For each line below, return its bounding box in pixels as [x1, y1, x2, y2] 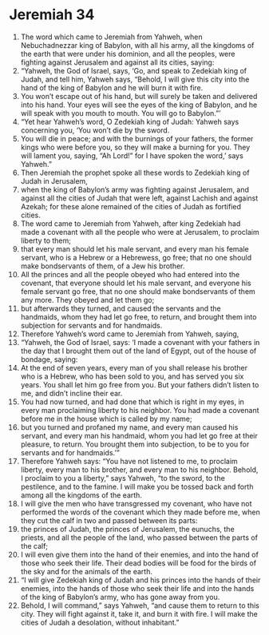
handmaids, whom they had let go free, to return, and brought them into [20, 312, 257, 321]
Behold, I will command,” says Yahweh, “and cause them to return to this [20, 601, 260, 610]
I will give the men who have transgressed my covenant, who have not [20, 498, 252, 508]
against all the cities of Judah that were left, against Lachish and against [20, 193, 259, 203]
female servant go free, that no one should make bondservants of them [20, 286, 256, 296]
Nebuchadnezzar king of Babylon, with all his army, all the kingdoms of [20, 40, 255, 50]
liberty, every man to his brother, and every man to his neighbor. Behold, [20, 465, 259, 474]
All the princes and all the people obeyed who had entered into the [20, 269, 240, 279]
